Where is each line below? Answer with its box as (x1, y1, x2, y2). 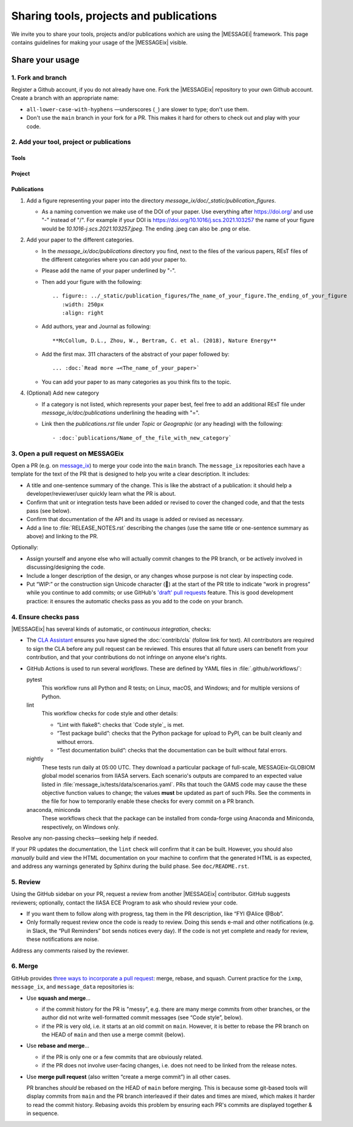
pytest (26, 676, 43, 683)
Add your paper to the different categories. (26, 236, 134, 243)
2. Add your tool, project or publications (11, 137, 131, 146)
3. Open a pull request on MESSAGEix (11, 449, 124, 457)
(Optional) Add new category (26, 389, 100, 397)
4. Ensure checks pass (11, 612, 80, 621)
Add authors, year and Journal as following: (41, 323, 151, 330)
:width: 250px (61, 301, 104, 308)
